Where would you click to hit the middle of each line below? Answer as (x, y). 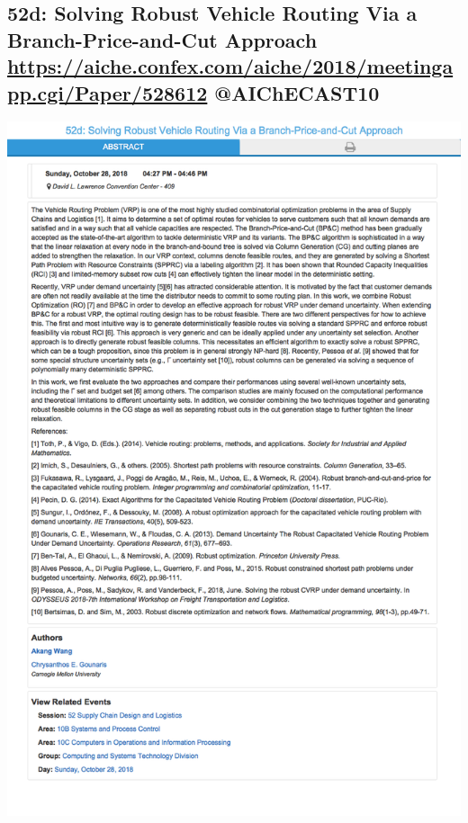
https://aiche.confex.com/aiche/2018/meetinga (230, 66)
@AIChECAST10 (297, 92)
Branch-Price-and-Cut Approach (162, 39)
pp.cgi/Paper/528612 (108, 92)
